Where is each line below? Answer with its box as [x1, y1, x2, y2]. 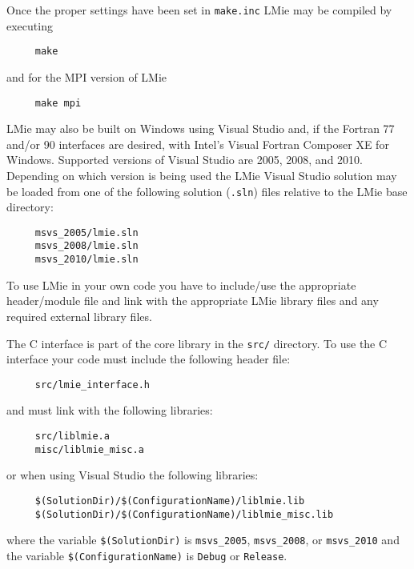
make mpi [34, 97, 82, 109]
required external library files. [6, 307, 152, 324]
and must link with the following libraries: [6, 402, 213, 419]
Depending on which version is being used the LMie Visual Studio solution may [6, 166, 397, 183]
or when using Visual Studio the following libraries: [6, 467, 259, 483]
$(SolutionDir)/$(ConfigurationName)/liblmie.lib [34, 495, 305, 507]
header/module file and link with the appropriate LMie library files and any [6, 292, 379, 309]
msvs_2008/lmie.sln [34, 240, 139, 252]
